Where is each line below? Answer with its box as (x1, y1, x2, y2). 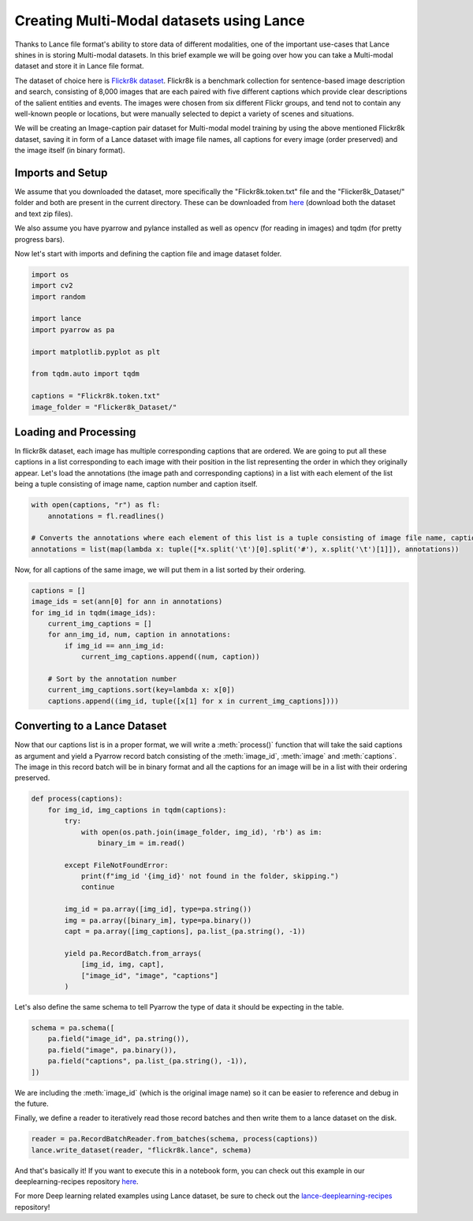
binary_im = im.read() (97, 838, 185, 847)
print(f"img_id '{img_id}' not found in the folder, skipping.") (80, 872, 339, 881)
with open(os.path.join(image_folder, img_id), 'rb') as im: (80, 827, 322, 836)
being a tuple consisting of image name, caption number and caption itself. (14, 480, 258, 489)
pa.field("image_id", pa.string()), (47, 1034, 189, 1044)
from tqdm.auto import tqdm (31, 369, 140, 379)
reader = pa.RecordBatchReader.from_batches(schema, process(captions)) (31, 1134, 318, 1144)
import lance (31, 314, 82, 323)
